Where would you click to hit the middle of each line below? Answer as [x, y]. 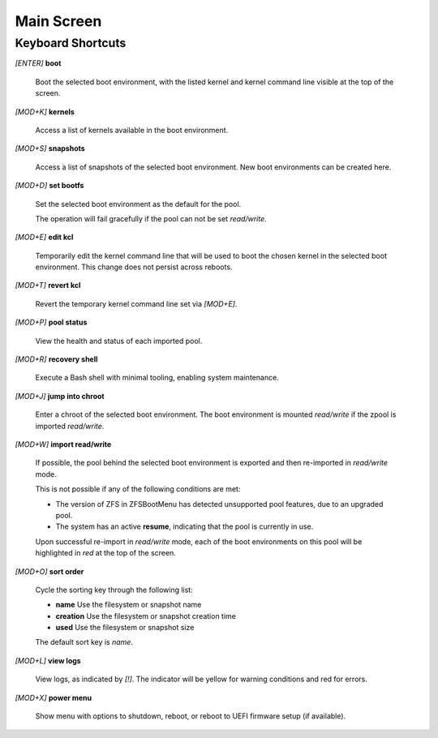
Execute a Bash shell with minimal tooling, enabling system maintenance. [157, 378]
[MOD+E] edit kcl [44, 237]
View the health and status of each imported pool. [119, 341]
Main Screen [58, 21]
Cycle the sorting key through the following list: [114, 590]
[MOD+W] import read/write [63, 444]
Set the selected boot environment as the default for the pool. [138, 204]
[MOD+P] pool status [51, 322]
